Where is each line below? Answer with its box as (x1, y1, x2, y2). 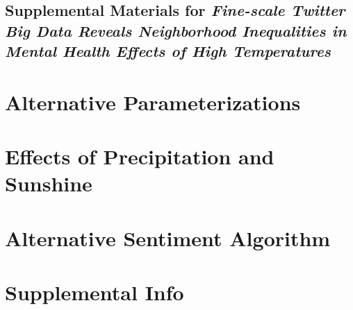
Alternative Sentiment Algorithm (5, 223, 331, 252)
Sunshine (5, 169, 92, 198)
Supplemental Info (5, 278, 184, 307)
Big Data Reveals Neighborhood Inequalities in (5, 19, 347, 41)
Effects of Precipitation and (5, 142, 274, 171)
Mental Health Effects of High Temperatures (5, 40, 331, 62)
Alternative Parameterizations (5, 87, 301, 116)
